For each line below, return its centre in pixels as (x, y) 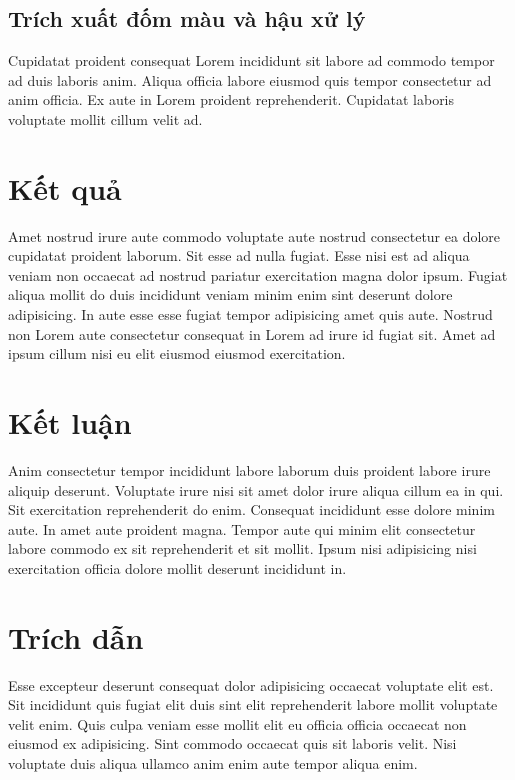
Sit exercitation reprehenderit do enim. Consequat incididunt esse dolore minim (251, 509)
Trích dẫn (76, 636)
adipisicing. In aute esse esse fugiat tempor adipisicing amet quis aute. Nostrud (250, 314)
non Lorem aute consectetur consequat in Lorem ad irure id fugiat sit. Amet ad (252, 333)
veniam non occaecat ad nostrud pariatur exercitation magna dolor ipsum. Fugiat (258, 274)
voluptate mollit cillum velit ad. (105, 118)
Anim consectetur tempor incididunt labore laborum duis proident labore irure (249, 469)
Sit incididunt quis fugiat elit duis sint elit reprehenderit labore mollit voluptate (253, 704)
